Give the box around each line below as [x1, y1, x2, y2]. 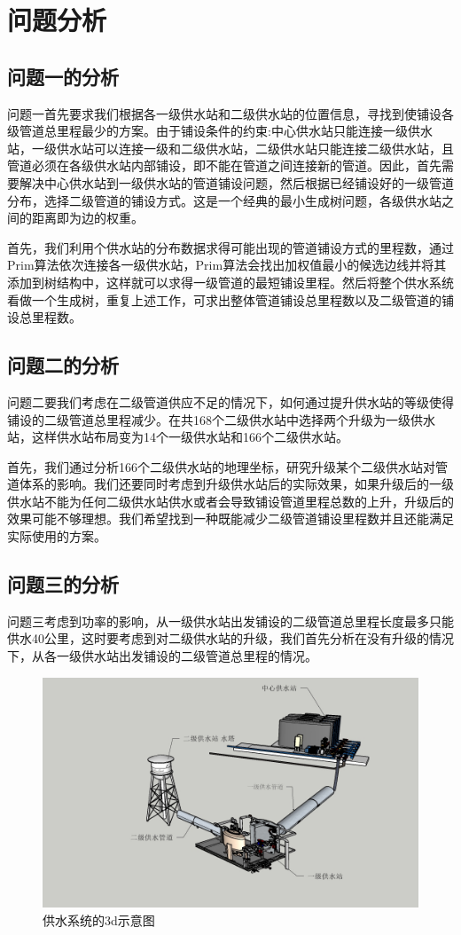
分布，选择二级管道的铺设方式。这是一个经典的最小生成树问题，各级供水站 [7, 191, 441, 209]
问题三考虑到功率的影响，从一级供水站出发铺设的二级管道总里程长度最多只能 [7, 611, 454, 630]
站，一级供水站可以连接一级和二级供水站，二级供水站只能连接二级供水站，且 [7, 138, 454, 157]
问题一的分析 [7, 62, 119, 90]
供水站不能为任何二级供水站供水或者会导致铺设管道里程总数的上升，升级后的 [7, 491, 454, 510]
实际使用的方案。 [7, 527, 106, 546]
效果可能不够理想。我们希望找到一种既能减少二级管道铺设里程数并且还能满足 [7, 509, 454, 528]
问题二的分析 [7, 351, 119, 379]
